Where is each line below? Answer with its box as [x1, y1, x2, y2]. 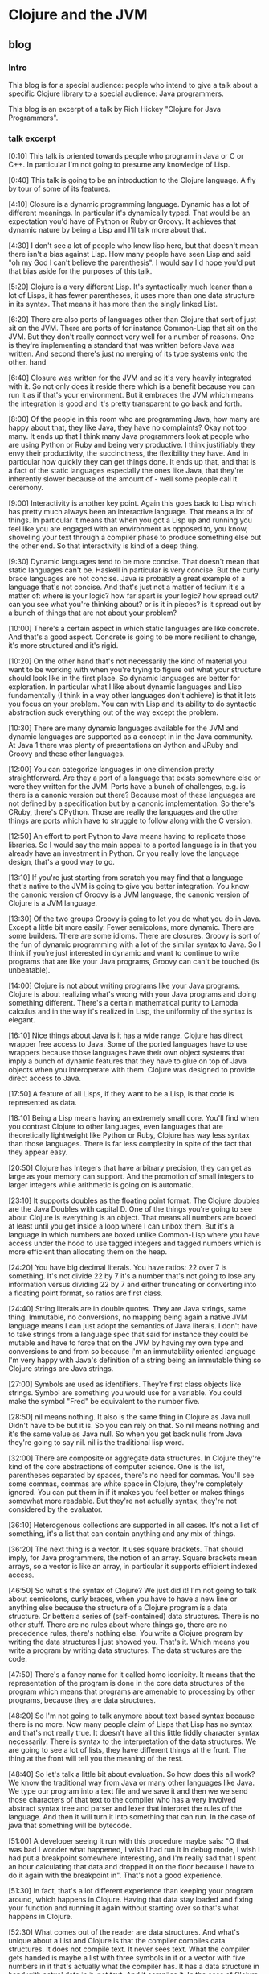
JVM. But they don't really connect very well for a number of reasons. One [8, 332, 255, 341]
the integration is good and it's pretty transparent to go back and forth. [8, 399, 243, 408]
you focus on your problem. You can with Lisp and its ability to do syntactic [8, 699, 257, 709]
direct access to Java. [8, 1073, 82, 1084]
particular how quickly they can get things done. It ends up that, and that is [8, 457, 257, 467]
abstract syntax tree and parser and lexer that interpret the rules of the [8, 1803, 243, 1813]
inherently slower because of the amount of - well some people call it [8, 474, 238, 484]
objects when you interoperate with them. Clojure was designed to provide [8, 1065, 255, 1075]
